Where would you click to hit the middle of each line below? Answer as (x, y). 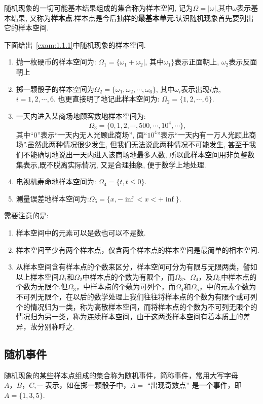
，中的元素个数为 (228, 287)
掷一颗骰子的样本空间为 (55, 89)
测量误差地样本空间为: (52, 198)
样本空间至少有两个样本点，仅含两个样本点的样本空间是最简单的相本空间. (138, 249)
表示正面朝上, (197, 62)
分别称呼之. (56, 326)
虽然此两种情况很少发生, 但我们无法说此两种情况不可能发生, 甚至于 (138, 144)
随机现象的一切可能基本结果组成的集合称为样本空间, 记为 (99, 8)
